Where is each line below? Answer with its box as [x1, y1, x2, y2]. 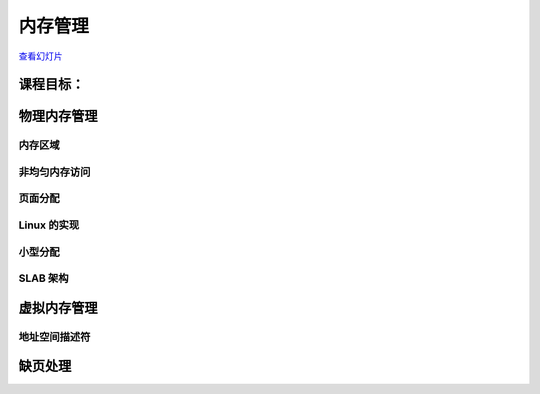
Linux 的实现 [18, 218, 80, 232]
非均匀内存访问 [18, 165, 91, 179]
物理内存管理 [18, 108, 98, 125]
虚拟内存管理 [18, 299, 98, 316]
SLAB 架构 [18, 271, 69, 285]
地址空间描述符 [18, 330, 91, 344]
